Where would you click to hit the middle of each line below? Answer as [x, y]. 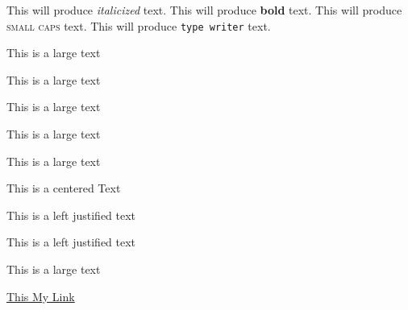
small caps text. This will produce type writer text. [139, 25]
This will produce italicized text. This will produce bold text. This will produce [204, 10]
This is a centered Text [64, 188]
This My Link [41, 296]
